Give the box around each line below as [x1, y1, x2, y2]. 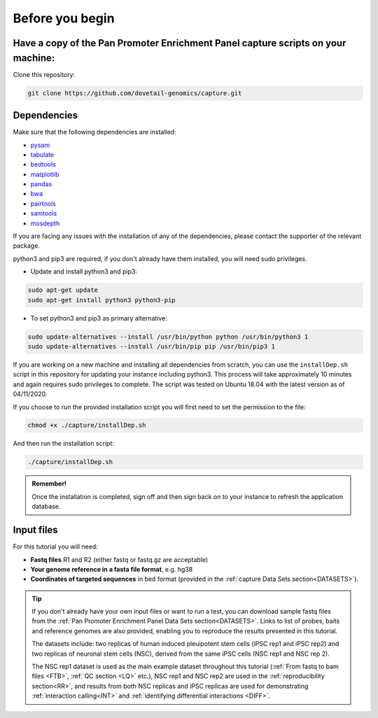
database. [31, 502, 61, 511]
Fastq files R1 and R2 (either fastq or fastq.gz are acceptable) [30, 555, 209, 563]
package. [13, 241, 40, 250]
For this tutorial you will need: [13, 542, 98, 551]
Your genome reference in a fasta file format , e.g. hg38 [30, 565, 193, 573]
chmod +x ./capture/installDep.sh [27, 421, 146, 430]
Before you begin [13, 10, 115, 26]
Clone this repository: [13, 70, 76, 78]
